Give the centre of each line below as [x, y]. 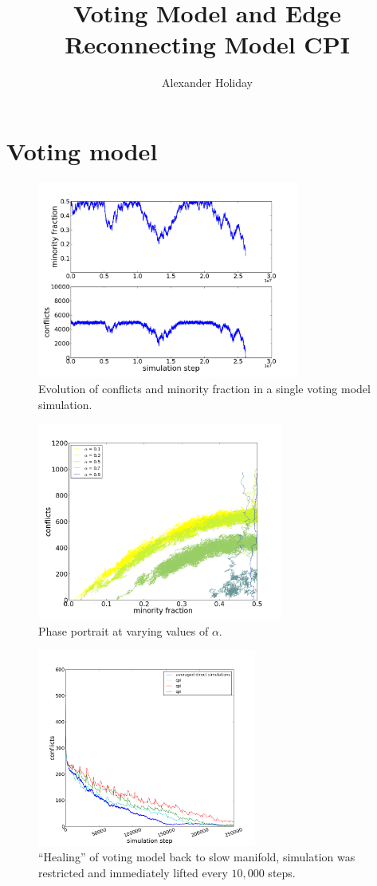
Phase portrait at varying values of [124, 630]
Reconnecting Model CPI [207, 44]
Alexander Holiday [207, 83]
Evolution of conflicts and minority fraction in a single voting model [204, 389]
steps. [282, 872]
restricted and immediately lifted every [133, 872]
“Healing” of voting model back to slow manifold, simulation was [197, 857]
